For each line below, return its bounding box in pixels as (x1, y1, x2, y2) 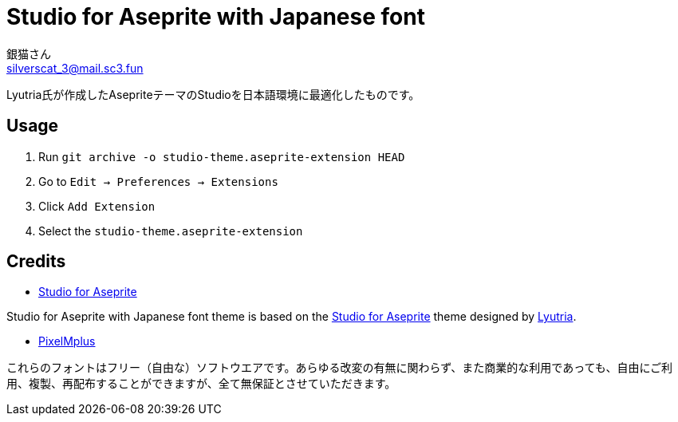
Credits (6, 251, 66, 272)
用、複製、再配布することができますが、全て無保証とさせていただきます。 (6, 377, 396, 391)
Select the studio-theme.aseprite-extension (38, 223, 303, 238)
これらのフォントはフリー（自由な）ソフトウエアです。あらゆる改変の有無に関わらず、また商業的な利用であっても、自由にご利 (6, 361, 673, 375)
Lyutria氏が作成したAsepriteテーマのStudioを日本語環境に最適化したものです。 (6, 87, 420, 101)
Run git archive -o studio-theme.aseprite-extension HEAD (38, 149, 405, 164)
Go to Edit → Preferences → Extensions (38, 174, 278, 188)
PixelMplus (38, 334, 96, 349)
